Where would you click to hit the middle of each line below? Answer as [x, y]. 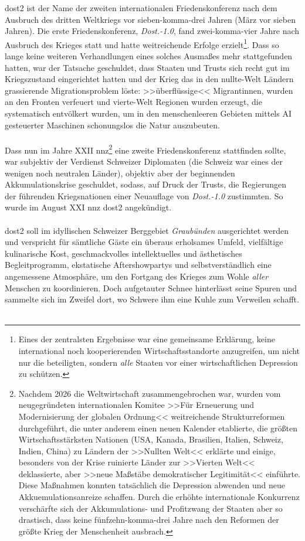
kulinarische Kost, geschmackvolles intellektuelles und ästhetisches [123, 253]
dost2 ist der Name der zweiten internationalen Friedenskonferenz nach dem [141, 8]
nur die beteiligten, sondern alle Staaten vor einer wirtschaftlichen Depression [158, 362]
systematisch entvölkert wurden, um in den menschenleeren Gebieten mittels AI [148, 113]
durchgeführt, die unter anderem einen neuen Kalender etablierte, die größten [158, 428]
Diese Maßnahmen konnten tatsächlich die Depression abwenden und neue [152, 485]
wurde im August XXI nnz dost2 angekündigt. [88, 207]
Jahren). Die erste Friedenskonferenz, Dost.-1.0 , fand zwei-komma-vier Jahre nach [152, 31]
